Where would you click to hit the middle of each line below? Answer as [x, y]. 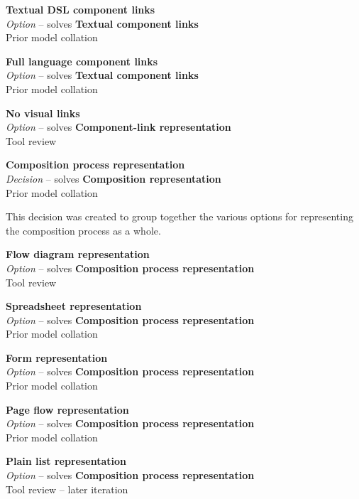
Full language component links [82, 61]
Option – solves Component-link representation [118, 127]
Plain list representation [66, 461]
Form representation [57, 357]
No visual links [43, 113]
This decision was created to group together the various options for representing [179, 216]
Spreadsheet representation [74, 306]
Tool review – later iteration [67, 489]
